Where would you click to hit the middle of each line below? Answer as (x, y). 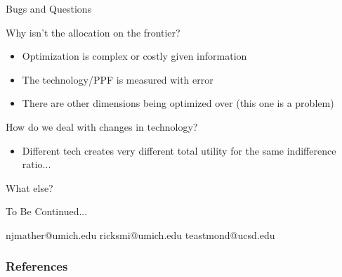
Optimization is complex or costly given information (134, 56)
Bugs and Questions (49, 8)
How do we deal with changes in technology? (102, 126)
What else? (29, 187)
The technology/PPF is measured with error (118, 79)
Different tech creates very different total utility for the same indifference (179, 150)
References (37, 266)
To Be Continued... (47, 211)
